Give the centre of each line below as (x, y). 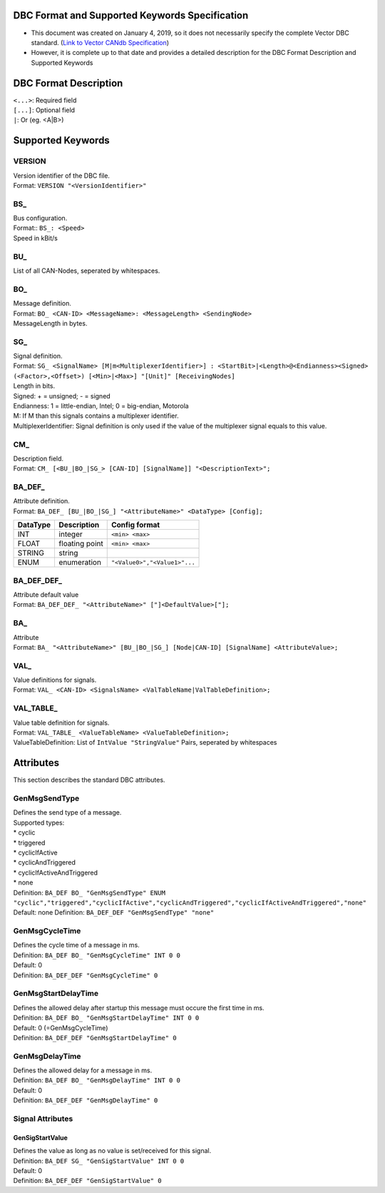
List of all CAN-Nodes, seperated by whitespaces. (87, 271)
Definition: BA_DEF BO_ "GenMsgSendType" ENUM (89, 892)
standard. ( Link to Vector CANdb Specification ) (100, 42)
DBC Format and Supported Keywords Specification (131, 15)
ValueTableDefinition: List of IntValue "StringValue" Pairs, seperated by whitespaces (145, 743)
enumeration (80, 563)
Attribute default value (46, 594)
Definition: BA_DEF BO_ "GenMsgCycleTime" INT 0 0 (97, 955)
